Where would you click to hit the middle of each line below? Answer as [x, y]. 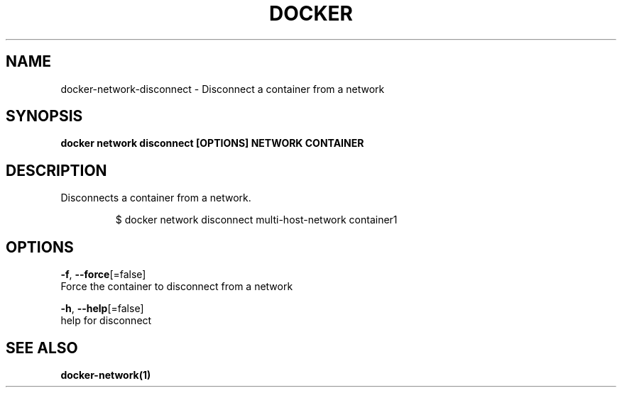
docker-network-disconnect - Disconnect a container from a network [223, 89]
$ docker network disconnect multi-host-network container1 [256, 220]
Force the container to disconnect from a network [177, 287]
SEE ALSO [42, 348]
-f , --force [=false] [103, 275]
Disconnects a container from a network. [156, 198]
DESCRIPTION [56, 170]
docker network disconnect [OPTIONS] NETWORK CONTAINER [212, 143]
